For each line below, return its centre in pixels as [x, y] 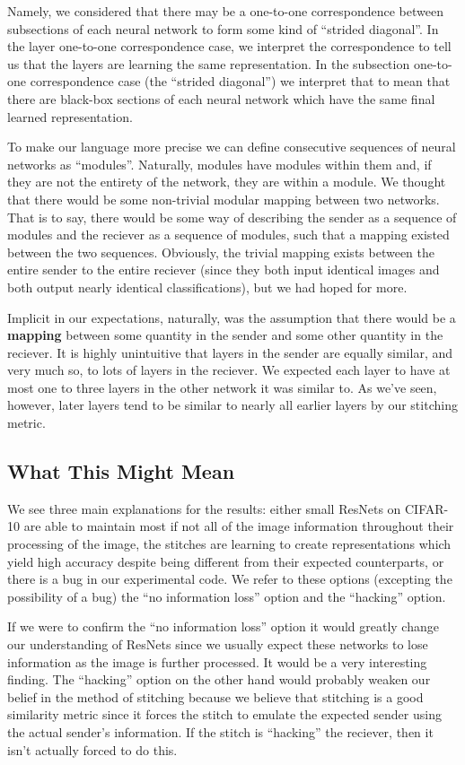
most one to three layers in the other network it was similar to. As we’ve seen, [222, 387]
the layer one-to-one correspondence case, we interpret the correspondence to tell [229, 46]
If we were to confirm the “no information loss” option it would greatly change [223, 626]
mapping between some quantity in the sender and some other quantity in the [225, 335]
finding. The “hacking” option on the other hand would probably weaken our [219, 679]
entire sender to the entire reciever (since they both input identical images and [224, 269]
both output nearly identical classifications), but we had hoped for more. [207, 287]
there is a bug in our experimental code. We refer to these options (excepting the [230, 579]
